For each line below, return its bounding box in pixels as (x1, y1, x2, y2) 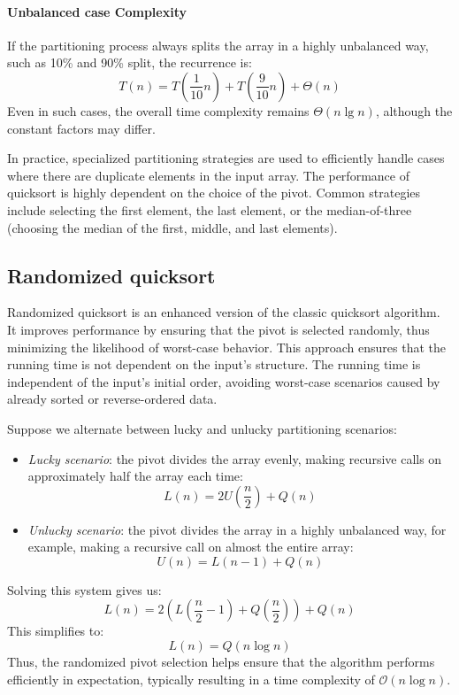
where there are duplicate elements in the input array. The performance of (7, 166, 409, 184)
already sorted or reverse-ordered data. (7, 390, 218, 408)
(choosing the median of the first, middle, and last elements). (7, 218, 338, 236)
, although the (375, 101, 453, 120)
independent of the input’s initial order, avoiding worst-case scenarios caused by (7, 372, 440, 390)
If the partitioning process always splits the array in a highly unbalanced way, (7, 35, 429, 54)
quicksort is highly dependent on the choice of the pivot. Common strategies (7, 183, 421, 202)
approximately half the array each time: (27, 467, 243, 485)
